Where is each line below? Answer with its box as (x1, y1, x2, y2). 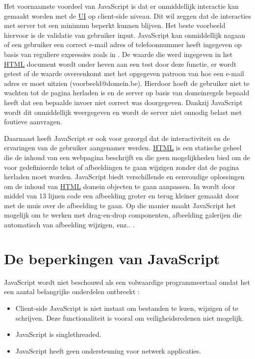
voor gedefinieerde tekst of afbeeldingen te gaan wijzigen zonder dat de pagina (4, 162, 239, 172)
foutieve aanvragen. (4, 116, 62, 127)
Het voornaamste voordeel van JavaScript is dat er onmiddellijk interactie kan (4, 1, 239, 11)
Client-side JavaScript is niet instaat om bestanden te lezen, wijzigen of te (15, 303, 238, 313)
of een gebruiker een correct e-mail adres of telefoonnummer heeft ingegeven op (4, 39, 242, 50)
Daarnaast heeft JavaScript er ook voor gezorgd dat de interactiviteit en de (4, 133, 230, 143)
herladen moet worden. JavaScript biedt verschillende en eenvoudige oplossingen (4, 171, 245, 182)
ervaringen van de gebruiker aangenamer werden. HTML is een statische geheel (4, 142, 242, 153)
